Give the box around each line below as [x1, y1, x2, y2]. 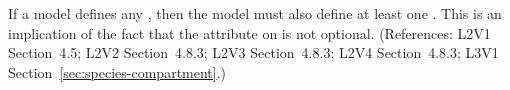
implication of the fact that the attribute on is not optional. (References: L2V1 [8, 22, 491, 43]
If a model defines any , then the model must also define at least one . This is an [8, 3, 502, 23]
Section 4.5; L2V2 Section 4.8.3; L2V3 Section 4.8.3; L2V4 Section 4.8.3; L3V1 [8, 42, 499, 63]
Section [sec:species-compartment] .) [8, 61, 227, 82]
